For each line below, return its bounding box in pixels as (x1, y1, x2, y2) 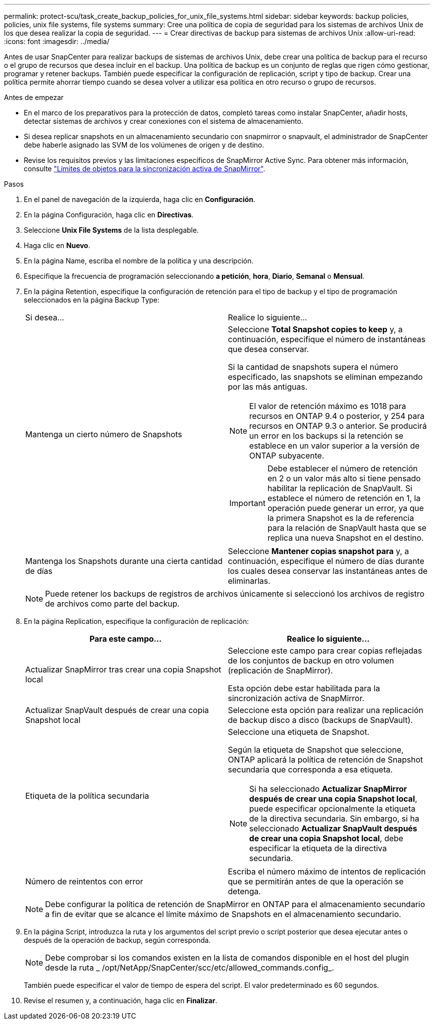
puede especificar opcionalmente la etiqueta (249, 804, 416, 814)
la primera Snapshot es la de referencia (267, 513, 414, 523)
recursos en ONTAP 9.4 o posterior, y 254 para (249, 411, 425, 421)
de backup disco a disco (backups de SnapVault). (228, 715, 413, 725)
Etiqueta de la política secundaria (25, 791, 149, 801)
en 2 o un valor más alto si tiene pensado (267, 473, 421, 483)
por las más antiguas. (228, 382, 308, 392)
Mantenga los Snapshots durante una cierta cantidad (25, 556, 223, 566)
